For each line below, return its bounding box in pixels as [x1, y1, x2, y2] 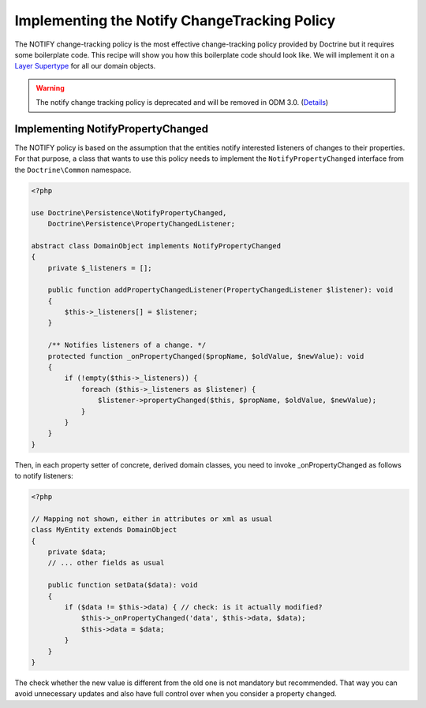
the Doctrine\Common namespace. [14, 165, 132, 174]
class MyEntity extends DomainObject [31, 525, 177, 535]
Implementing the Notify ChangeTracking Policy [14, 12, 336, 29]
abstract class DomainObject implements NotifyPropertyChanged [31, 241, 282, 250]
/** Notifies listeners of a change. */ [47, 341, 207, 350]
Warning [35, 83, 65, 92]
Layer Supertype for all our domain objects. [14, 61, 156, 71]
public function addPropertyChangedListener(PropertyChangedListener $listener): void [47, 285, 394, 295]
